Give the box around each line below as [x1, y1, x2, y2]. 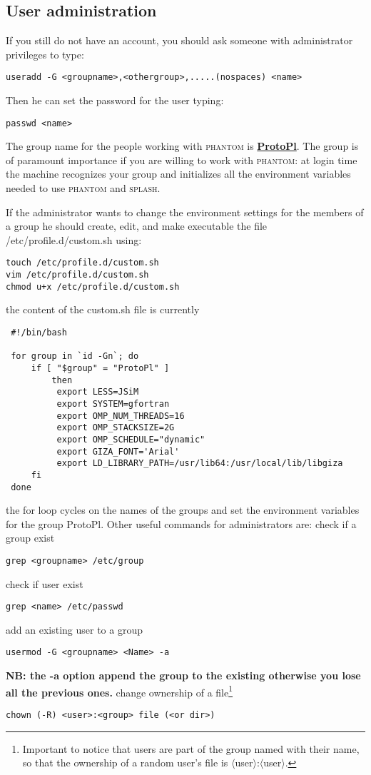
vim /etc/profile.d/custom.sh [6, 270, 149, 280]
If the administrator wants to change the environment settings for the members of [6, 204, 364, 219]
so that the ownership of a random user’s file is [22, 755, 228, 770]
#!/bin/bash [11, 328, 67, 338]
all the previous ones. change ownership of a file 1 [6, 682, 233, 699]
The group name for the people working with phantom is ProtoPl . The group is [6, 138, 359, 153]
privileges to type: [6, 46, 84, 61]
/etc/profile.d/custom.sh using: [6, 232, 142, 247]
